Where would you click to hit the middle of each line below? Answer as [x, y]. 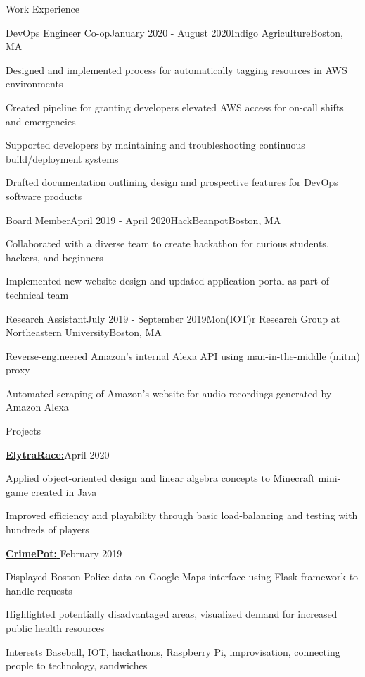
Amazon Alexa [37, 407]
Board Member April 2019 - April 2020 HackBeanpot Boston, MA [143, 219]
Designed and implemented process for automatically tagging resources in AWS [177, 69]
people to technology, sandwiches [77, 665]
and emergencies [41, 121]
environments [34, 83]
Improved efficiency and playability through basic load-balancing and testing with [182, 515]
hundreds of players [47, 529]
